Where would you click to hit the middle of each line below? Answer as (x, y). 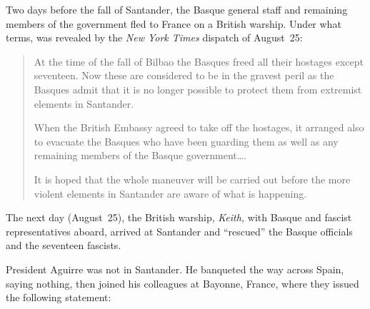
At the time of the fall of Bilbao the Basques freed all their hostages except (199, 61)
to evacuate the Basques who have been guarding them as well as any (186, 141)
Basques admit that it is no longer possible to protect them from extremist (198, 89)
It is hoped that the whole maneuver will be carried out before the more (192, 179)
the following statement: (59, 297)
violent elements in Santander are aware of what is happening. (170, 193)
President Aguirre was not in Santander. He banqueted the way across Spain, (175, 269)
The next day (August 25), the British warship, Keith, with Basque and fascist (179, 217)
